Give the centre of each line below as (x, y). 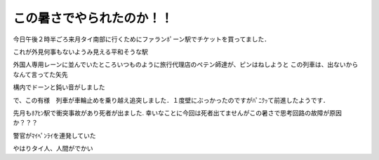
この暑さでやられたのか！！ (93, 18)
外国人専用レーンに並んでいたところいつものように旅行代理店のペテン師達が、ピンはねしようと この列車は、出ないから (186, 65)
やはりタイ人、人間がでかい (53, 148)
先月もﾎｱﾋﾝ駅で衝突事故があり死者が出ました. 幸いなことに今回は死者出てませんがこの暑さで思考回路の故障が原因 (177, 112)
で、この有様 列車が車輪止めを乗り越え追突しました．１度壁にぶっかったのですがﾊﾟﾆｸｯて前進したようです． (171, 100)
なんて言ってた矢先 (40, 74)
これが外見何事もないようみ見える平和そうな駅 (81, 52)
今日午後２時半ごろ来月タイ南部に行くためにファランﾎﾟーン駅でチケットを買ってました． (141, 39)
